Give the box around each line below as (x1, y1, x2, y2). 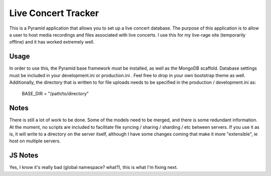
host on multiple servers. (9, 138, 61, 144)
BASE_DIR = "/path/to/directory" (22, 91, 89, 97)
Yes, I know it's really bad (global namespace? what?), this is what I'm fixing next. (9, 164, 178, 170)
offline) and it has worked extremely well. (9, 39, 95, 45)
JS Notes (9, 151, 39, 160)
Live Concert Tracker (9, 8, 99, 19)
